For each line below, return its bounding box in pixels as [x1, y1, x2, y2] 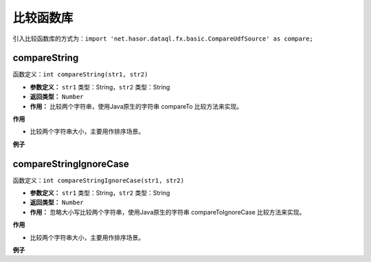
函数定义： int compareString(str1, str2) [12, 70, 148, 78]
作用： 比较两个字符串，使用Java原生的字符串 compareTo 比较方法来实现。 [30, 102, 243, 110]
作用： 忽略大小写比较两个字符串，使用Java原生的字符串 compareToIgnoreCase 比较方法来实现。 [30, 208, 306, 216]
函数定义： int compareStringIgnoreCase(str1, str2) [12, 176, 185, 184]
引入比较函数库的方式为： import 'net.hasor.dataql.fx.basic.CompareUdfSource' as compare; [12, 34, 314, 43]
